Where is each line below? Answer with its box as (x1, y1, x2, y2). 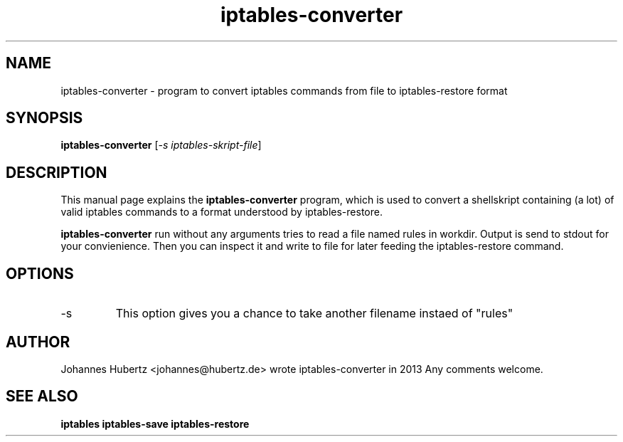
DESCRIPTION (6, 163, 107, 181)
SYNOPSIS (6, 109, 83, 127)
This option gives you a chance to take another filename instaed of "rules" (115, 306, 513, 321)
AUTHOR (6, 332, 70, 351)
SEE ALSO (6, 387, 78, 406)
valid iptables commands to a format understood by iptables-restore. (60, 206, 383, 219)
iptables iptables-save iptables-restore (60, 417, 250, 430)
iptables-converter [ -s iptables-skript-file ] (60, 139, 262, 152)
